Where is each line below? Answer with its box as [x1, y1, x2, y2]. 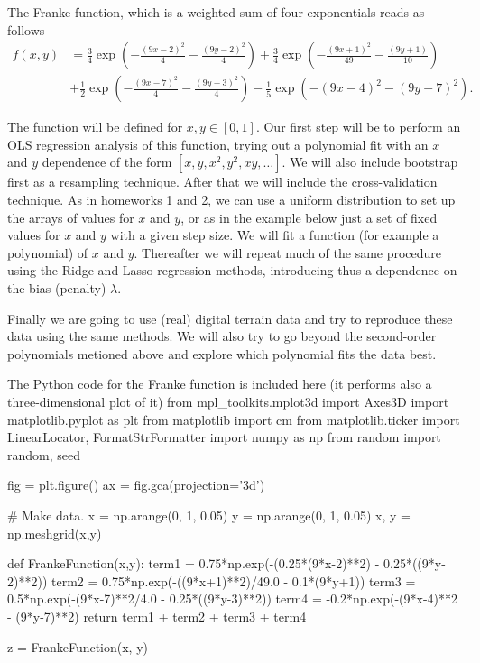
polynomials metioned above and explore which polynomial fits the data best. [7, 344, 437, 363]
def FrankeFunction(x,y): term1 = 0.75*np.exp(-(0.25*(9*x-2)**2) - [7, 554, 380, 573]
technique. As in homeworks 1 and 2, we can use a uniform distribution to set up [7, 190, 456, 209]
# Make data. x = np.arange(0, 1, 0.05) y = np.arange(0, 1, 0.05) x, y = [7, 505, 411, 524]
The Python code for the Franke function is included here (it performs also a [7, 374, 432, 393]
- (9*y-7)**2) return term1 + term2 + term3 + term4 [7, 606, 307, 625]
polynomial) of [7, 243, 88, 262]
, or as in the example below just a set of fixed [180, 207, 438, 226]
